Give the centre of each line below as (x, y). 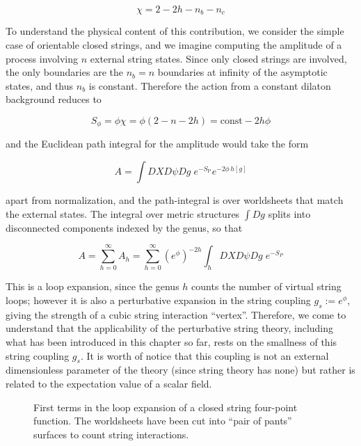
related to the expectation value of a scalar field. (109, 383)
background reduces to (54, 99)
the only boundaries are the (64, 72)
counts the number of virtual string (266, 286)
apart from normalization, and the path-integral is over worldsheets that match (175, 200)
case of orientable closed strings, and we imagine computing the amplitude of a (174, 45)
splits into (289, 213)
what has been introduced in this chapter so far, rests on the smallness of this (171, 341)
